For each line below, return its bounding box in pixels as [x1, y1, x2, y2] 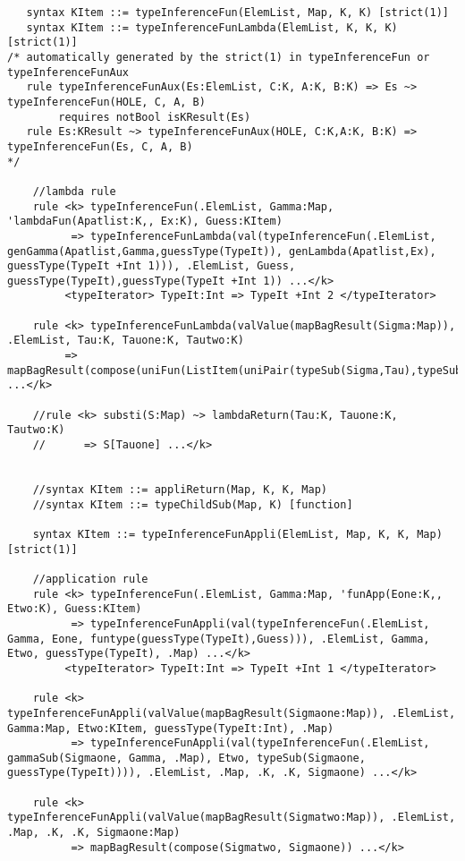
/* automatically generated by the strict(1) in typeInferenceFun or [7, 50, 430, 64]
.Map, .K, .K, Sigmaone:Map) [7, 826, 181, 840]
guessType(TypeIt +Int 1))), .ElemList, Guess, [7, 260, 296, 273]
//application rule [32, 572, 148, 585]
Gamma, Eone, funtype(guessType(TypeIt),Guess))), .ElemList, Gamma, [7, 632, 430, 645]
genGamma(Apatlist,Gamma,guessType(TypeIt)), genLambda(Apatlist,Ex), [7, 244, 436, 258]
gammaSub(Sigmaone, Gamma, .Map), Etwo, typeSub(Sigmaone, [7, 751, 366, 764]
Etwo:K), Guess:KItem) [7, 602, 142, 616]
